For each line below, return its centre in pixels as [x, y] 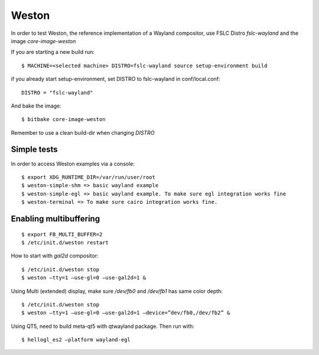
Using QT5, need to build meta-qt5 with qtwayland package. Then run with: [103, 326]
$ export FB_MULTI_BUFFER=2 [62, 234]
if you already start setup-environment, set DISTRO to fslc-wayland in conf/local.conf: [116, 79]
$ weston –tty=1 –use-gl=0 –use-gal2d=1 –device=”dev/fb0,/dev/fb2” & [126, 313]
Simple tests [35, 150]
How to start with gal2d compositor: [55, 256]
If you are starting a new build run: [53, 52]
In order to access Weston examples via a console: [73, 164]
